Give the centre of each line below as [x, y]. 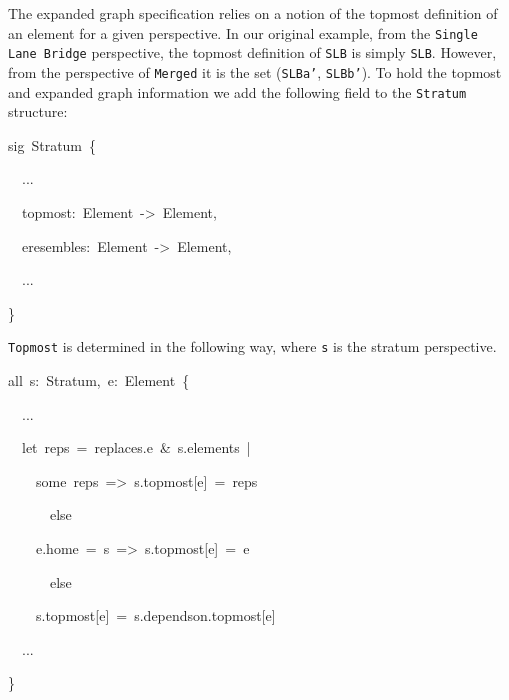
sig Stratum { [52, 144]
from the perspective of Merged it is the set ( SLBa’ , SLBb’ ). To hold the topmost [255, 71]
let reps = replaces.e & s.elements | [136, 447]
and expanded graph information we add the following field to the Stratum [237, 91]
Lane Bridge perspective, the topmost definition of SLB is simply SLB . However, [252, 52]
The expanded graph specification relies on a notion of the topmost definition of [253, 13]
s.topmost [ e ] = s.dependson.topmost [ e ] [155, 615]
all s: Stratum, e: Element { [99, 380]
